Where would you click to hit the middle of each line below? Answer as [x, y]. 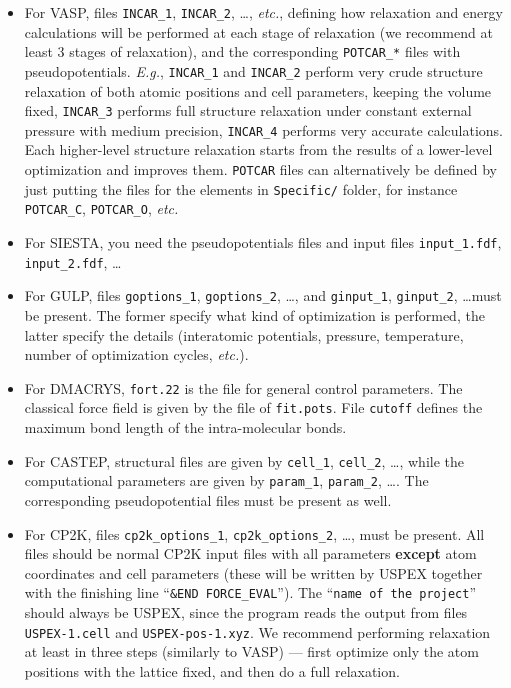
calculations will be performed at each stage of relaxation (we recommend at [258, 31]
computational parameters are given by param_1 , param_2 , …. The [226, 480]
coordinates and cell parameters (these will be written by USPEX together [253, 572]
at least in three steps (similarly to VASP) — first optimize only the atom [251, 651]
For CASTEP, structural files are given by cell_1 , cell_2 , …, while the [244, 460]
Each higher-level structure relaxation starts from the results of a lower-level [258, 149]
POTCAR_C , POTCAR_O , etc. [101, 208]
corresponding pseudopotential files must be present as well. [208, 500]
